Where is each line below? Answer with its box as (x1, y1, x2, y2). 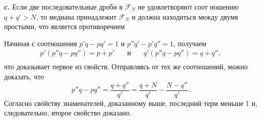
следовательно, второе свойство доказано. (4, 107, 132, 118)
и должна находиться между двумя (132, 11, 238, 22)
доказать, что (4, 71, 44, 82)
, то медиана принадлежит (36, 11, 117, 22)
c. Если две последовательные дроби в (4, 2, 123, 12)
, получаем (173, 38, 207, 48)
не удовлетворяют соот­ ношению (138, 2, 239, 12)
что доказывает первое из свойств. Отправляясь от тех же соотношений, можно (4, 61, 248, 72)
